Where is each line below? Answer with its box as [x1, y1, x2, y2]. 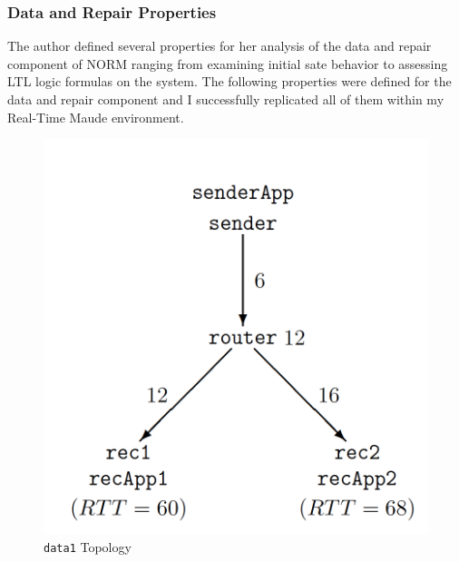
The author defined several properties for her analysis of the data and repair [7, 36, 432, 55]
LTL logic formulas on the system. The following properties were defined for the [7, 72, 452, 91]
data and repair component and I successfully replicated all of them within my [7, 90, 444, 108]
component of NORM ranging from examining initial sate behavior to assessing [7, 54, 448, 73]
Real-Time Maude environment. [7, 107, 184, 126]
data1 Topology [44, 537, 132, 557]
